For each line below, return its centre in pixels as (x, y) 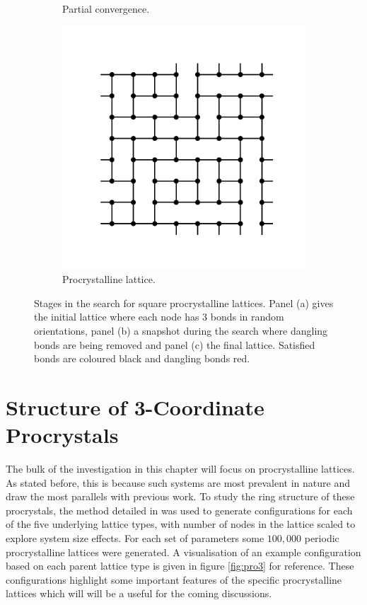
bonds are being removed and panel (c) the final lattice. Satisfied (175, 344)
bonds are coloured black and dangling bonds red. (142, 358)
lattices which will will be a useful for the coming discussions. (139, 593)
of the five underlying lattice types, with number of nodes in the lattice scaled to (181, 524)
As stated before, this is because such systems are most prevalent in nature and (178, 482)
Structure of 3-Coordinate (135, 407)
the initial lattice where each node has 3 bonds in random (159, 317)
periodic (322, 538)
